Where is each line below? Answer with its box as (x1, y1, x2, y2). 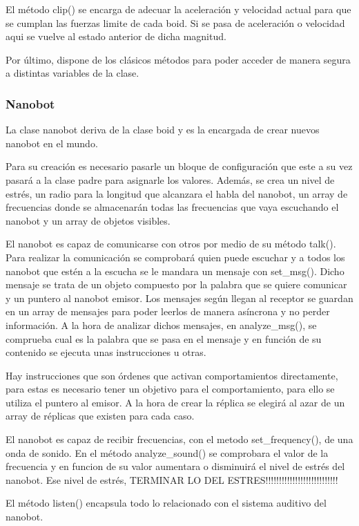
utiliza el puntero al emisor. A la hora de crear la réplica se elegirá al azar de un (6, 395, 345, 409)
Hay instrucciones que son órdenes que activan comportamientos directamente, (6, 368, 338, 382)
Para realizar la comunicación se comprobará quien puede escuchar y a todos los (6, 250, 345, 264)
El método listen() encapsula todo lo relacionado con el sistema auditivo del (6, 496, 327, 510)
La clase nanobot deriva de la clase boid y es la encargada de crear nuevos (6, 122, 320, 137)
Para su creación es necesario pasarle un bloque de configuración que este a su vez (6, 159, 353, 173)
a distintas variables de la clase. (6, 66, 139, 80)
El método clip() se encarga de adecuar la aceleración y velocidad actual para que (6, 2, 351, 16)
